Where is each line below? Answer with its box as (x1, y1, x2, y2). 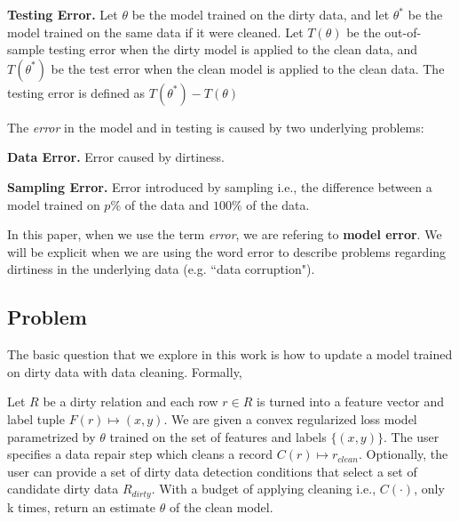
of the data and (124, 195, 210, 213)
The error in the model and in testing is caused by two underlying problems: (7, 117, 424, 136)
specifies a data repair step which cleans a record (7, 445, 273, 463)
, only (414, 479, 445, 498)
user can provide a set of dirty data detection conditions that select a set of (7, 462, 417, 480)
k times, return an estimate (7, 497, 156, 516)
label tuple (7, 409, 65, 428)
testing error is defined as (7, 83, 146, 101)
